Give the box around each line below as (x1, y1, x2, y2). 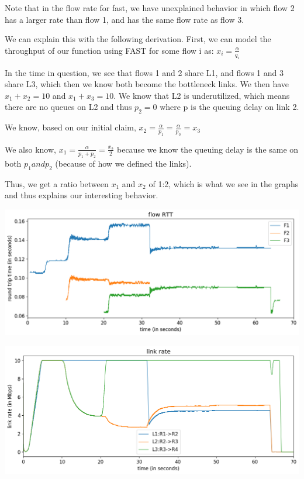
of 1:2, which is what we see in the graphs (148, 177, 299, 189)
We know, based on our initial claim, (5, 121, 136, 133)
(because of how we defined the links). (55, 157, 192, 169)
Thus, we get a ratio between (5, 177, 109, 189)
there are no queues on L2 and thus (5, 101, 132, 113)
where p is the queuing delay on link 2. (160, 101, 299, 113)
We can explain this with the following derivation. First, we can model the (5, 33, 271, 45)
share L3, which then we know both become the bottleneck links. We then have (5, 78, 289, 90)
